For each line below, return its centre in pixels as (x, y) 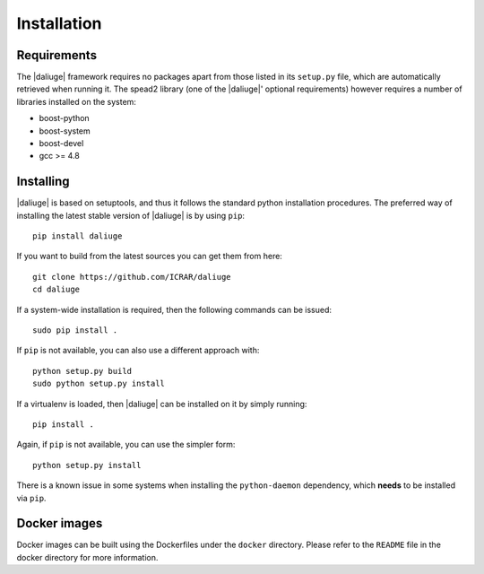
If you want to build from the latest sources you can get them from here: (149, 257)
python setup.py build (82, 371)
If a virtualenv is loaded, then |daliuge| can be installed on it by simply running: (162, 404)
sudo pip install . (75, 330)
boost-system (65, 131)
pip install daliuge (78, 236)
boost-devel (61, 143)
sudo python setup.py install (99, 384)
